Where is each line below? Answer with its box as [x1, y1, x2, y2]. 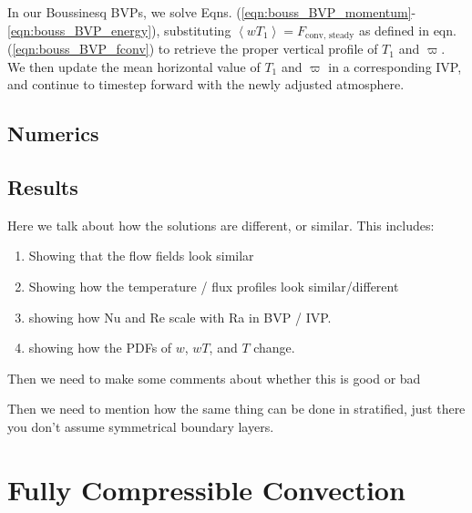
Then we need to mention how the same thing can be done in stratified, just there [7, 399, 466, 418]
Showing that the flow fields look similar [28, 246, 254, 265]
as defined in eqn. [358, 20, 457, 39]
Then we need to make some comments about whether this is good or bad [7, 368, 421, 387]
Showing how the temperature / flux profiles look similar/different [28, 277, 399, 295]
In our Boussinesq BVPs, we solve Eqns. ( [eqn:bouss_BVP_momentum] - [7, 3, 416, 21]
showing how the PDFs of [28, 338, 172, 357]
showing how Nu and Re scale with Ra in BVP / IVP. [28, 307, 332, 326]
